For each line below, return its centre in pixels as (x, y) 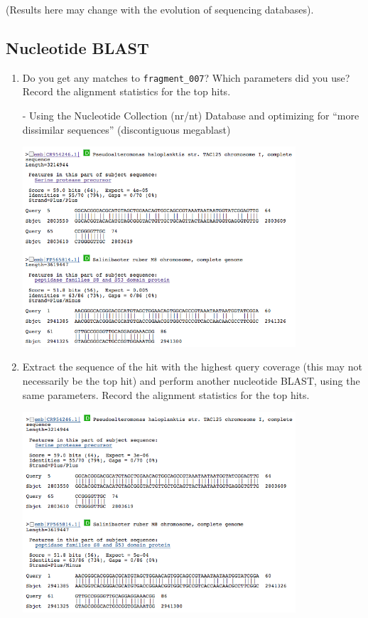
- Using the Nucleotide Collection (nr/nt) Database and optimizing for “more (191, 116)
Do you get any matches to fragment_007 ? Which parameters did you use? (186, 77)
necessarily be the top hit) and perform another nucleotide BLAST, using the (191, 381)
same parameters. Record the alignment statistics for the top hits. (166, 394)
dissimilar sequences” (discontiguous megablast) (126, 129)
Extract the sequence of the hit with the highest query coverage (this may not (192, 367)
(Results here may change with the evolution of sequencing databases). (160, 9)
